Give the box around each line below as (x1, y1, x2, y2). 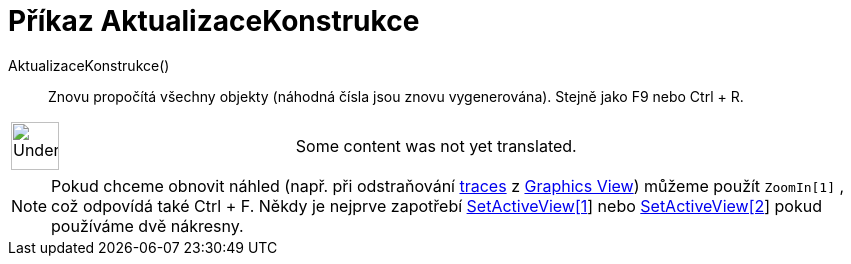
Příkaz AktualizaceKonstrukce (8, 4, 420, 38)
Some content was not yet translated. (295, 135, 577, 156)
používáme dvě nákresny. (51, 215, 244, 236)
